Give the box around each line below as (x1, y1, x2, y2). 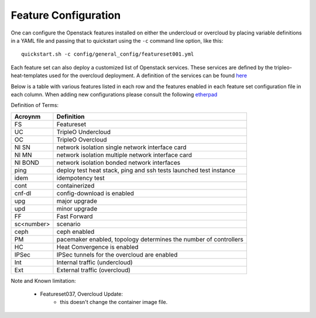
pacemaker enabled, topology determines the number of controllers (56, 235, 244, 243)
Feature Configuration (11, 9, 121, 22)
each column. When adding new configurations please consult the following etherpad (11, 91, 218, 98)
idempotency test (56, 174, 105, 182)
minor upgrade (56, 205, 98, 213)
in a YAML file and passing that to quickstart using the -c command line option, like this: (11, 37, 224, 44)
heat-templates (11, 72, 48, 79)
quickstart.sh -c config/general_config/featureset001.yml (21, 51, 194, 58)
